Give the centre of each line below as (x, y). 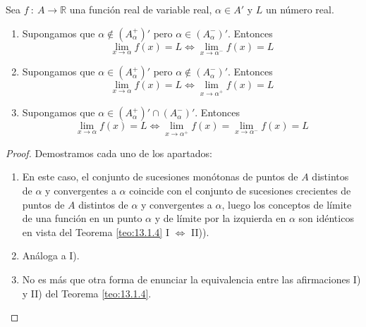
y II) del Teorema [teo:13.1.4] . (87, 293)
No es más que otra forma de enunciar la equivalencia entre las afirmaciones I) (191, 279)
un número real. (300, 9)
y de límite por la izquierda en (220, 218)
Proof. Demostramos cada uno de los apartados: (109, 153)
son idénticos (326, 218)
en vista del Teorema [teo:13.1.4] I (96, 232)
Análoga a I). (51, 255)
